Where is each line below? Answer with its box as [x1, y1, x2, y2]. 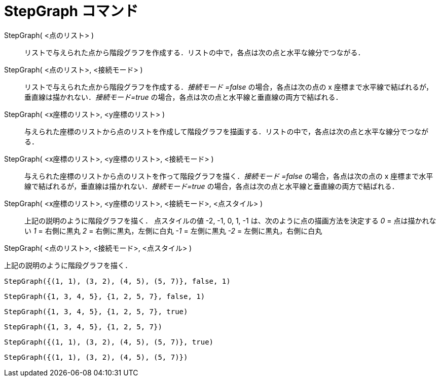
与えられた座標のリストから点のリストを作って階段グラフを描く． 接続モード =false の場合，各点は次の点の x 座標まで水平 [24, 171, 433, 180]
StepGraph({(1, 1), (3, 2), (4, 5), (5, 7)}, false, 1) [4, 277, 231, 285]
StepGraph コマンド [4, 3, 138, 20]
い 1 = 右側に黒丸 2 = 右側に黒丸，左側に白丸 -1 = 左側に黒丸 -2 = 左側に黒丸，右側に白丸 [24, 226, 322, 235]
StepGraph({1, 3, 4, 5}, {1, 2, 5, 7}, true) [4, 307, 188, 316]
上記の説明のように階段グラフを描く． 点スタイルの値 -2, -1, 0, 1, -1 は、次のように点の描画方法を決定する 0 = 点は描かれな [24, 216, 436, 225]
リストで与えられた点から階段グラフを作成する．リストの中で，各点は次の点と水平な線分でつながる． [24, 48, 365, 57]
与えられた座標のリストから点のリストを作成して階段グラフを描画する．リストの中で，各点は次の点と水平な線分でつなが [24, 127, 429, 136]
